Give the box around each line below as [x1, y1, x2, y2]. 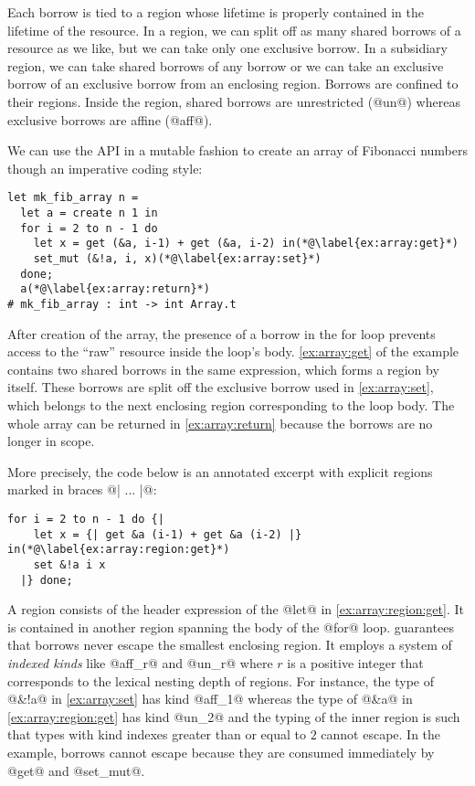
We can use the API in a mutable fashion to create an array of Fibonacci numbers [7, 141, 468, 160]
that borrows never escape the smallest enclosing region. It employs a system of [7, 635, 452, 654]
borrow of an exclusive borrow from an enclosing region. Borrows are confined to [7, 74, 459, 93]
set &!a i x [33, 558, 106, 571]
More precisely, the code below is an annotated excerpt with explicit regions [7, 462, 433, 481]
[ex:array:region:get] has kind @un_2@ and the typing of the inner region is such [7, 706, 460, 726]
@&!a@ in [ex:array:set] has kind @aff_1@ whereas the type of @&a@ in [7, 689, 413, 708]
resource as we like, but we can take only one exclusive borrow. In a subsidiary [7, 38, 448, 58]
